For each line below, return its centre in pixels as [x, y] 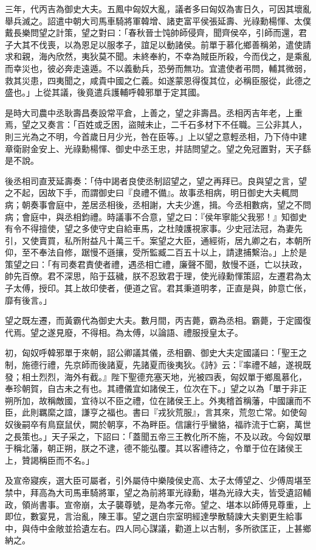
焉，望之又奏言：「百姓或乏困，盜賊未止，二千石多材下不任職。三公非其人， [156, 124]
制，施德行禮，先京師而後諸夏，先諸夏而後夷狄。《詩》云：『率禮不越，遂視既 [158, 365]
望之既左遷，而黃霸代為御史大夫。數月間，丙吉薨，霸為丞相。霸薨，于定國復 [158, 320]
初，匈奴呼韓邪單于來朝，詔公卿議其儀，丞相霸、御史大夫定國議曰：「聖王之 [156, 353]
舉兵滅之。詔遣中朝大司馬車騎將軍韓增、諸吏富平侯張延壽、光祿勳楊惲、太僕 [158, 20]
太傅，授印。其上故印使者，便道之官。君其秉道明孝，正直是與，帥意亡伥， [162, 288]
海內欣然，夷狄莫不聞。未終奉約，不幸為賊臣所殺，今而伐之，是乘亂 [175, 56]
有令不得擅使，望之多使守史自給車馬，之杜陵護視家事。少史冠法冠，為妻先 [154, 228]
